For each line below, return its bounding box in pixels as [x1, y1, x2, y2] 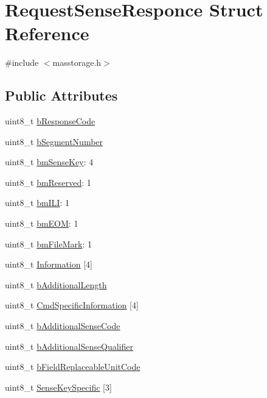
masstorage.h [52, 56, 102, 69]
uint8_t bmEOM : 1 [5, 217, 78, 230]
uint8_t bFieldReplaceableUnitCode [5, 360, 140, 373]
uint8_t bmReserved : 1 [5, 176, 91, 188]
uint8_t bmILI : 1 [5, 196, 69, 209]
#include [5, 56, 39, 69]
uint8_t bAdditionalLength [5, 278, 107, 291]
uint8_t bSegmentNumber [5, 135, 103, 147]
